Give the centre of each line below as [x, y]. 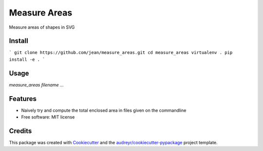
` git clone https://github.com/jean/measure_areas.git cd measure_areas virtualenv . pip [121, 53]
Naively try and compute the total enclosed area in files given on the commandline [104, 110]
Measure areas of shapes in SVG [42, 27]
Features [23, 99]
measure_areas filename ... [36, 84]
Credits [20, 131]
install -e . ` [27, 59]
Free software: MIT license [48, 117]
